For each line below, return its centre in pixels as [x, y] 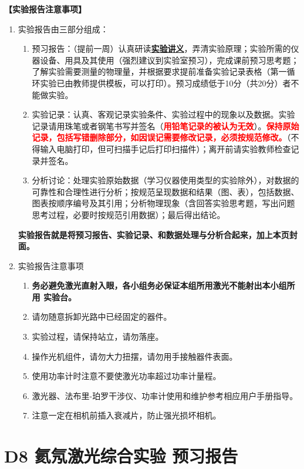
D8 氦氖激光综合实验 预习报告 [121, 456]
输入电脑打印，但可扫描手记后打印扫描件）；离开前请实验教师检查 [165, 148]
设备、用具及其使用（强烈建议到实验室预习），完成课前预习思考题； [170, 60]
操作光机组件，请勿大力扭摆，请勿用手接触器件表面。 [135, 356]
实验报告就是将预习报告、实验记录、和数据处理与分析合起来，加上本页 [153, 234]
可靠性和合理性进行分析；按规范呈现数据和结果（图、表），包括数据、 [165, 191]
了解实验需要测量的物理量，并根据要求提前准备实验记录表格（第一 [159, 71]
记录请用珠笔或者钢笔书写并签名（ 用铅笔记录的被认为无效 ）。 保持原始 [165, 125]
